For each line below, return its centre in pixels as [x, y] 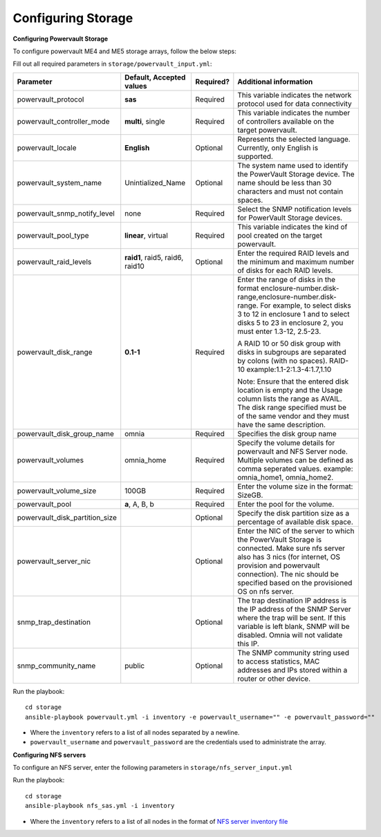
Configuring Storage [73, 18]
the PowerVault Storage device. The [296, 174]
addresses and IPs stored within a [292, 670]
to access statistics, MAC [279, 661]
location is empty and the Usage [290, 390]
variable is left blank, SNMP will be [294, 626]
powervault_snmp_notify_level [66, 213]
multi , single [145, 121]
